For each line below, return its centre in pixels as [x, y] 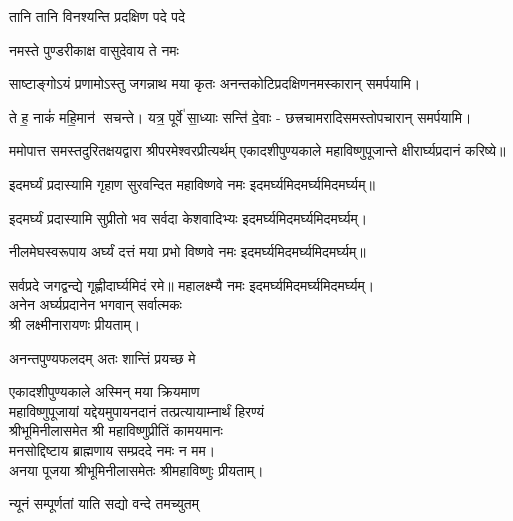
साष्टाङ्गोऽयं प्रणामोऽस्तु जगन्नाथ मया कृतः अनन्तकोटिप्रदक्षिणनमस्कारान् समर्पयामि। [215, 83]
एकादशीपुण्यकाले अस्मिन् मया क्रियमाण [104, 391]
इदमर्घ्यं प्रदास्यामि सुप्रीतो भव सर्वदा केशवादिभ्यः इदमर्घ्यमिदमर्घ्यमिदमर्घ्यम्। [188, 217]
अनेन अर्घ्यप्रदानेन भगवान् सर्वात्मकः [95, 304]
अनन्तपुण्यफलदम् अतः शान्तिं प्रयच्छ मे [102, 357]
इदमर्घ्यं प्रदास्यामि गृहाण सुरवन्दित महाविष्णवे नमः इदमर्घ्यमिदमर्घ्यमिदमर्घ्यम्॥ [192, 183]
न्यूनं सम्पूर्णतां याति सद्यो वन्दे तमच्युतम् [104, 503]
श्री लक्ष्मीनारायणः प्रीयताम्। [75, 323]
